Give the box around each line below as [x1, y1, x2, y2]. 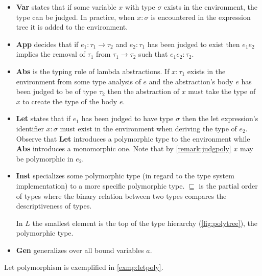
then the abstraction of [107, 86, 179, 97]
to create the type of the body [22, 96, 117, 106]
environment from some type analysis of [16, 76, 141, 86]
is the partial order [199, 180, 258, 191]
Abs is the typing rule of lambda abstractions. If [16, 65, 170, 76]
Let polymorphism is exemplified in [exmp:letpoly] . [4, 262, 163, 272]
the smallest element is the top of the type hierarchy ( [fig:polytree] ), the [32, 217, 258, 228]
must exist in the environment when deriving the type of [60, 123, 237, 133]
